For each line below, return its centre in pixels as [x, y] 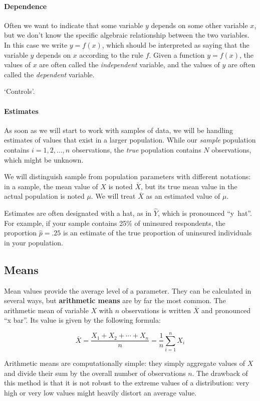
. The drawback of [220, 373]
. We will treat [113, 196]
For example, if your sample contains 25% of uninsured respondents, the [115, 223]
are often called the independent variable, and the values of [129, 64]
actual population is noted [44, 196]
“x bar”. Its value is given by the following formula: [82, 320]
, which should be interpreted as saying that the [176, 44]
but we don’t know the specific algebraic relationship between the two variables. [127, 35]
